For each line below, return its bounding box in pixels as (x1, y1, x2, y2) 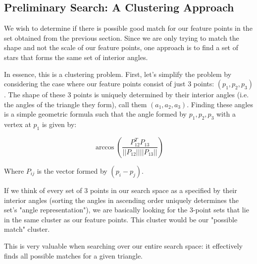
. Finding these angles (187, 99, 253, 109)
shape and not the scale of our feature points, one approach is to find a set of (4, 42, 239, 53)
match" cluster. (4, 224, 50, 234)
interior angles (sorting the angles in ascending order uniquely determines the (4, 195, 239, 205)
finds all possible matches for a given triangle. (4, 250, 143, 261)
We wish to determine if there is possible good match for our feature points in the (4, 23, 253, 33)
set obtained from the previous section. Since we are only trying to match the (4, 32, 239, 43)
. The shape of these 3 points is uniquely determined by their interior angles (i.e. (4, 89, 249, 100)
